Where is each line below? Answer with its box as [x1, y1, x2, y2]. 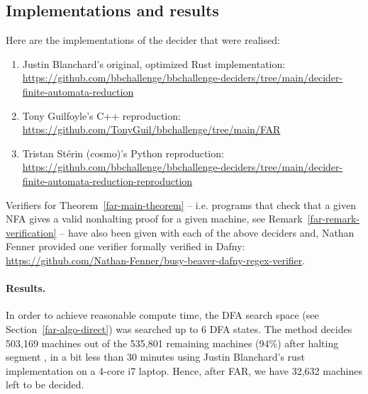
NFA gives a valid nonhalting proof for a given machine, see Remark [6, 211, 303, 226]
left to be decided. [6, 377, 84, 392]
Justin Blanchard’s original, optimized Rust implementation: [22, 56, 286, 71]
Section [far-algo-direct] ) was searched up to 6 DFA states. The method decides [6, 321, 352, 336]
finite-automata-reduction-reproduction [22, 173, 193, 188]
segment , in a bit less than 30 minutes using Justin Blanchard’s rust [6, 349, 305, 364]
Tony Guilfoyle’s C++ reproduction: [22, 108, 181, 123]
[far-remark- [307, 211, 359, 226]
